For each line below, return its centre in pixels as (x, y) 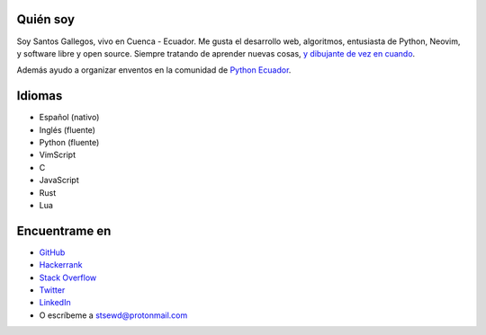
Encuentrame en (64, 230)
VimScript (58, 155)
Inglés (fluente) (67, 129)
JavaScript (59, 181)
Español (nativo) (69, 118)
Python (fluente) (69, 142)
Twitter (52, 290)
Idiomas (40, 96)
